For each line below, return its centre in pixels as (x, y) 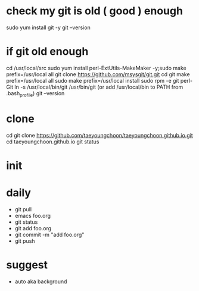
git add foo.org (33, 228)
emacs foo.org (33, 215)
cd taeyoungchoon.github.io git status (53, 142)
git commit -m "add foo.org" (49, 234)
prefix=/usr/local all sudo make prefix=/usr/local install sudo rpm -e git (93, 80)
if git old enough (47, 51)
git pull (23, 209)
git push (25, 241)
